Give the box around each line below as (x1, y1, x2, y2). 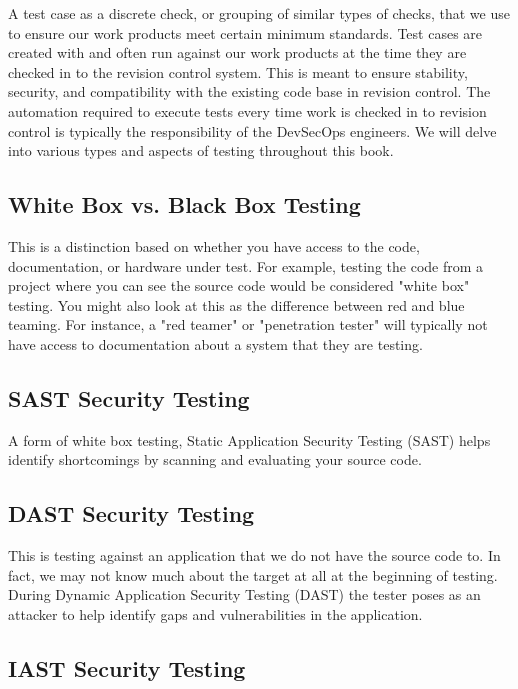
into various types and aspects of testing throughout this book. (8, 140, 394, 161)
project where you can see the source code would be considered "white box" (8, 275, 470, 296)
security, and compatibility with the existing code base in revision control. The (8, 81, 491, 102)
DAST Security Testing (8, 498, 255, 529)
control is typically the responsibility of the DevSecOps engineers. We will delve (8, 120, 497, 141)
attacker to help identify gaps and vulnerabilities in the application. (8, 603, 423, 624)
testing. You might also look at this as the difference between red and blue (8, 294, 465, 315)
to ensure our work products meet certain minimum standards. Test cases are (8, 22, 483, 43)
